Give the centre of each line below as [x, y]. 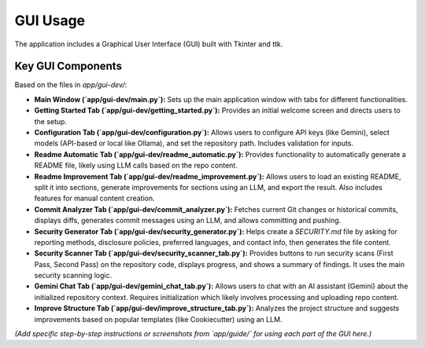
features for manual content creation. [94, 198]
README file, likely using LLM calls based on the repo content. [136, 166]
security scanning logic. [73, 276]
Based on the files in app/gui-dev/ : [71, 85]
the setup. [50, 121]
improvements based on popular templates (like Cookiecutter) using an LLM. [158, 319]
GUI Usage [50, 20]
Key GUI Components [68, 66]
